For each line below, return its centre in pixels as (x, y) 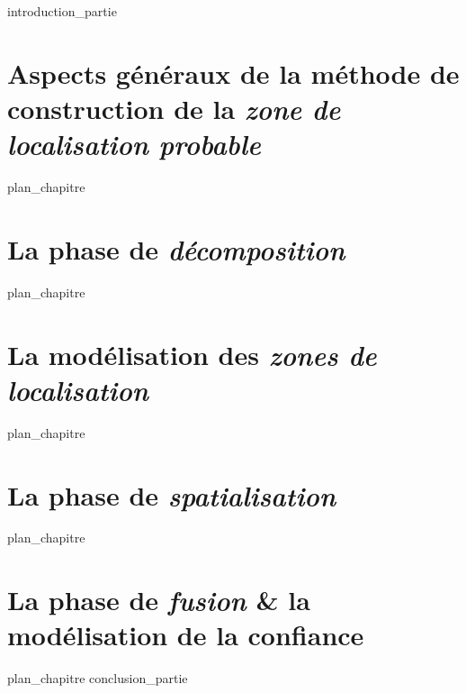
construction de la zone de (174, 108)
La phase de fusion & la (159, 600)
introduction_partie (62, 11)
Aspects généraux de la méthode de (233, 73)
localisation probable (134, 144)
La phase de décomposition (176, 249)
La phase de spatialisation (172, 495)
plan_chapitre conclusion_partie (98, 678)
